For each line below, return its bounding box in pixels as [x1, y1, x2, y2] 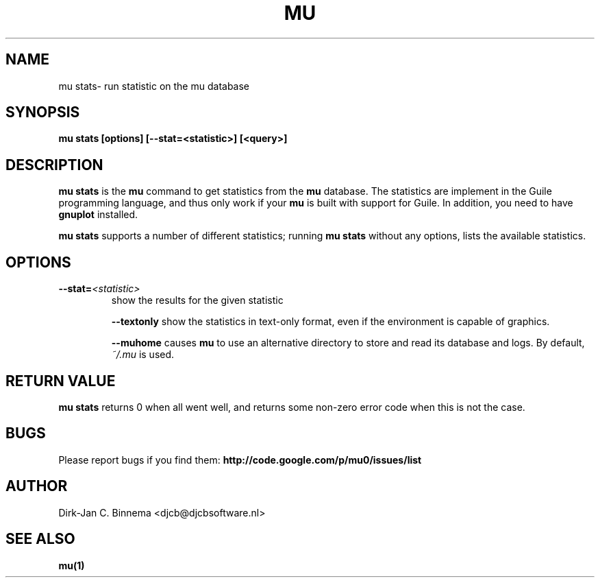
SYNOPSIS [5, 104, 80, 121]
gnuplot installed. [58, 209, 138, 221]
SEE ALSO [5, 530, 75, 548]
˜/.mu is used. [111, 348, 175, 361]
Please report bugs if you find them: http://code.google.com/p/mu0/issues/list [58, 453, 422, 466]
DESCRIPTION [5, 156, 103, 174]
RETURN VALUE [5, 372, 116, 390]
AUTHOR [5, 477, 68, 495]
